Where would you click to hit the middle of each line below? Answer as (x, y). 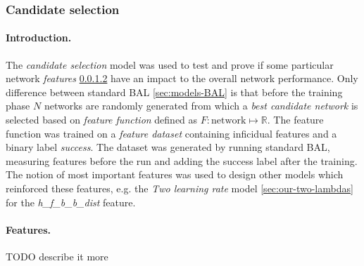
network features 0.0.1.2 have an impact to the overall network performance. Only (182, 78)
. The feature (295, 120)
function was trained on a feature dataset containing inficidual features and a (171, 133)
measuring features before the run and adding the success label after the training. (182, 160)
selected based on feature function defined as (102, 120)
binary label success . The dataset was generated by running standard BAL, (168, 147)
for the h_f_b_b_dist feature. (71, 202)
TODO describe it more (57, 256)
